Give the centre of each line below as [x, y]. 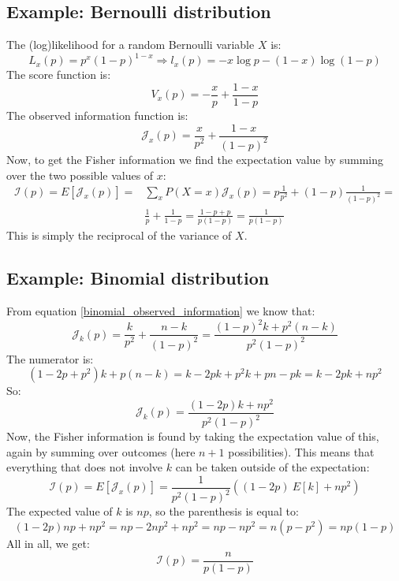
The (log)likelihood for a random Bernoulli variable [131, 45]
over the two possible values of [80, 175]
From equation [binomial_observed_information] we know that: [161, 311]
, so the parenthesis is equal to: [224, 511]
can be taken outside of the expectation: [272, 467]
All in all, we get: [48, 543]
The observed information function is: [97, 115]
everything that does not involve [85, 467]
